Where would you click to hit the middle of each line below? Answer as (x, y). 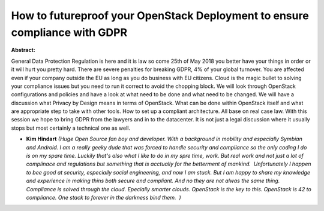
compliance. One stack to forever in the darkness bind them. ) (103, 197)
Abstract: (23, 50)
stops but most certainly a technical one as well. (70, 128)
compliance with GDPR (69, 32)
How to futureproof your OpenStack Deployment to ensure (160, 16)
